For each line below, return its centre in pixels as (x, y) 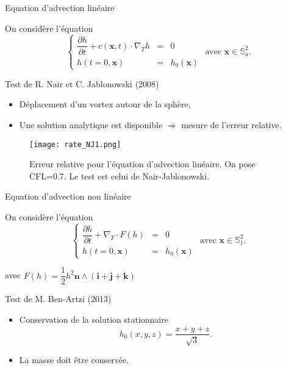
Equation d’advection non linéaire (68, 196)
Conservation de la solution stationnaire (94, 319)
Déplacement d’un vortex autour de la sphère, (105, 104)
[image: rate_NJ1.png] (75, 144)
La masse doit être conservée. (74, 359)
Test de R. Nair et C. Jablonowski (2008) (82, 83)
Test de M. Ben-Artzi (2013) (58, 299)
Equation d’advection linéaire (60, 7)
